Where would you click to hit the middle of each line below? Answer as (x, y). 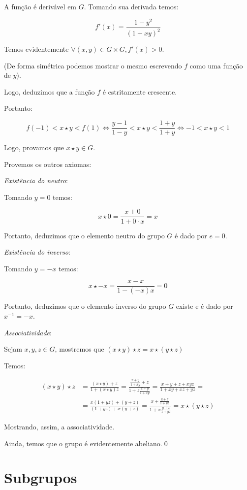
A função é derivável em (40, 6)
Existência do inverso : (37, 252)
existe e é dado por (204, 306)
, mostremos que (79, 349)
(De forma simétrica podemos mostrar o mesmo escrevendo (93, 65)
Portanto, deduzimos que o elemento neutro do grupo (84, 235)
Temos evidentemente (36, 49)
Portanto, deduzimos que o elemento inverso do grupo (85, 306)
